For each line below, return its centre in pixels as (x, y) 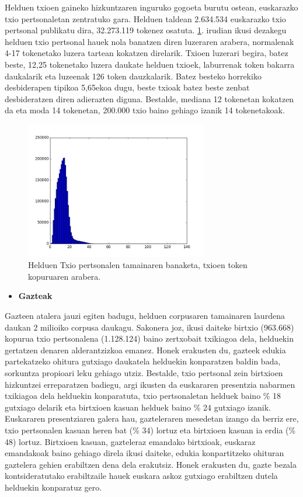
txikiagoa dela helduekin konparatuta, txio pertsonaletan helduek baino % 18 (143, 396)
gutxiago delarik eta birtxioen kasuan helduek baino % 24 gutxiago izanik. (138, 407)
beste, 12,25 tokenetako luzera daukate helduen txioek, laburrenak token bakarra (150, 64)
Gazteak (35, 296)
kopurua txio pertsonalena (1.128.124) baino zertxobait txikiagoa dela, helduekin (149, 338)
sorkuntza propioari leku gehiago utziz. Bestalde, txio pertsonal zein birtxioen (144, 373)
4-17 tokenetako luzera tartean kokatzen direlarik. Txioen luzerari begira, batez (147, 53)
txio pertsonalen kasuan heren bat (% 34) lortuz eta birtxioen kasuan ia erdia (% (150, 430)
